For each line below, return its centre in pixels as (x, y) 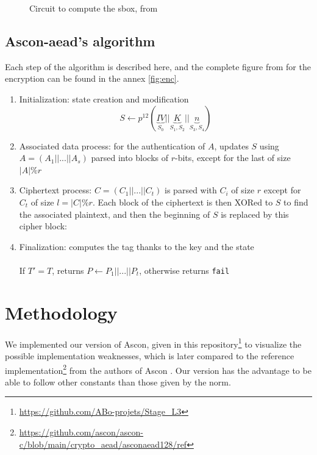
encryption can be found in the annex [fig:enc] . (92, 78)
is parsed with (191, 190)
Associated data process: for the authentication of (112, 145)
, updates (231, 145)
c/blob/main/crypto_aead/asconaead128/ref (103, 444)
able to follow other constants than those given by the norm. (118, 382)
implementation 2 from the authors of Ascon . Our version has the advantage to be (158, 369)
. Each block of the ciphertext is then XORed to (183, 202)
